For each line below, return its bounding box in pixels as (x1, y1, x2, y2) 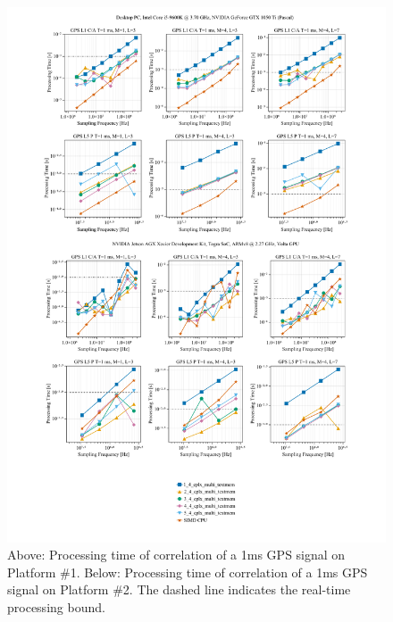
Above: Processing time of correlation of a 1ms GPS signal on (7, 545, 346, 564)
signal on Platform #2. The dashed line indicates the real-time (7, 580, 351, 599)
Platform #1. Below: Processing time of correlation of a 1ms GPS (7, 562, 368, 581)
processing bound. (7, 598, 105, 617)
